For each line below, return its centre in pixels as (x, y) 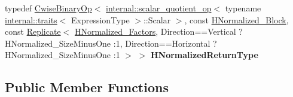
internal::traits (31, 19)
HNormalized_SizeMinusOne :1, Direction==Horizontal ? (111, 43)
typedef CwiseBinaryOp (48, 8)
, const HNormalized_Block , (236, 19)
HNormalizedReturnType (204, 55)
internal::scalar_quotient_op (159, 8)
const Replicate (33, 31)
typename (243, 8)
